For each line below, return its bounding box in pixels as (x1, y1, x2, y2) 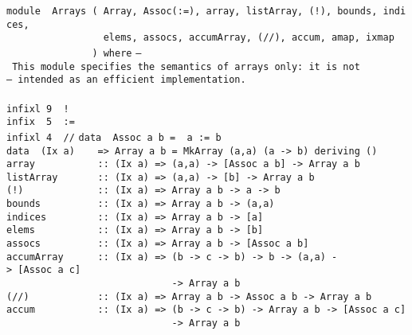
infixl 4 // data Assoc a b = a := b (6, 131, 222, 143)
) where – (92, 47, 142, 59)
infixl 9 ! (6, 103, 69, 115)
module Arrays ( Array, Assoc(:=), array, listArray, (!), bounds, (6, 6, 378, 17)
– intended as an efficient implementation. (6, 74, 246, 86)
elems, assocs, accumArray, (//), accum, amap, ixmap (103, 32, 394, 44)
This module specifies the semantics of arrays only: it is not (12, 60, 360, 72)
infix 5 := (6, 116, 75, 128)
